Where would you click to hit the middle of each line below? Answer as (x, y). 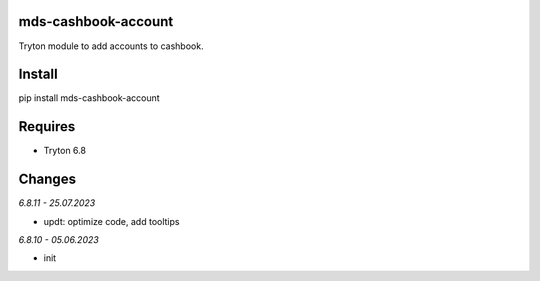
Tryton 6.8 (65, 151)
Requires (47, 126)
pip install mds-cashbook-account (89, 98)
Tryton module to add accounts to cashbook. (111, 46)
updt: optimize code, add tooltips (111, 221)
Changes (47, 179)
